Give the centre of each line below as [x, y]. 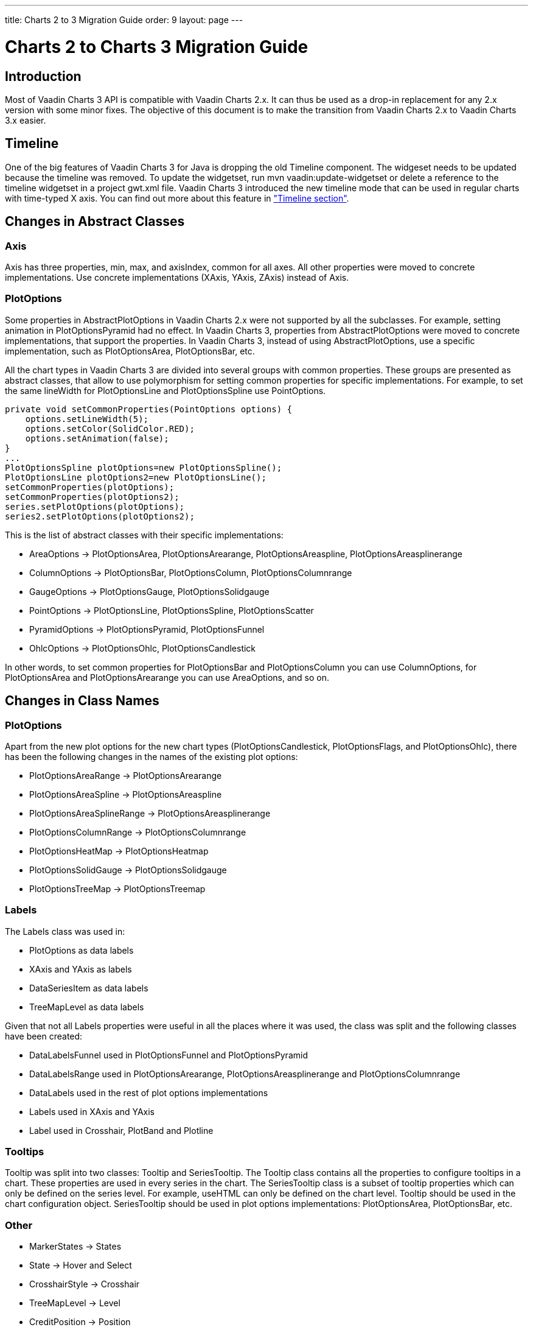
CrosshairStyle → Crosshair [85, 1284]
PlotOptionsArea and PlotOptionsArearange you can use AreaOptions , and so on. [167, 677]
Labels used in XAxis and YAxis [92, 1111]
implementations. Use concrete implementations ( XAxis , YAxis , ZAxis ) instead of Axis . [177, 277]
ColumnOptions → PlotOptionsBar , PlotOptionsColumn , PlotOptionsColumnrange [191, 572]
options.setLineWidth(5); [87, 419]
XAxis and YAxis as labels [81, 969]
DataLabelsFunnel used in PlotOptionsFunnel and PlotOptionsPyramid [169, 1055]
